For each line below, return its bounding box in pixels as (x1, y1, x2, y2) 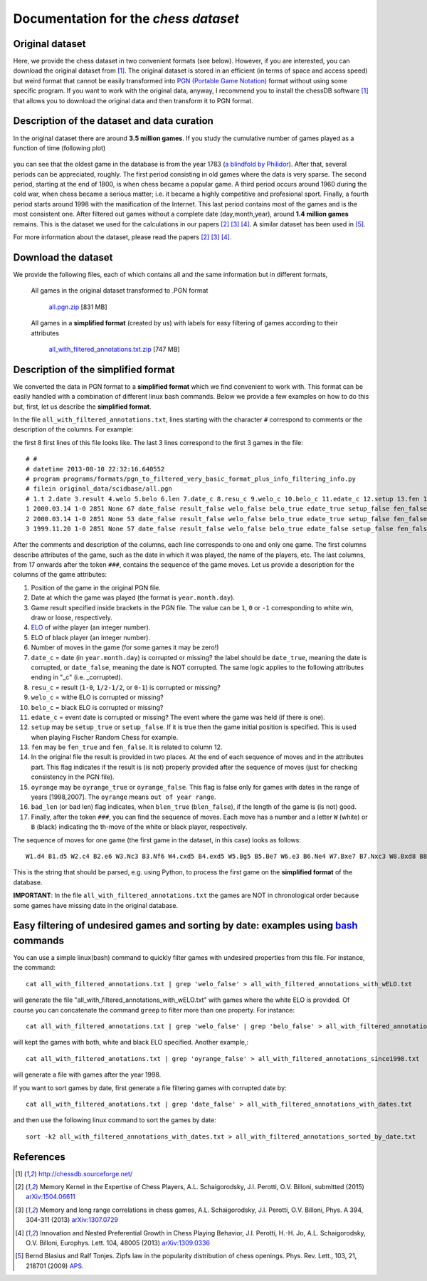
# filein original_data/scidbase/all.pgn (26, 485, 172, 493)
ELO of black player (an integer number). (31, 633, 151, 642)
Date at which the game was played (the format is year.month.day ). (31, 593, 235, 602)
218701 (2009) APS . (26, 1261, 85, 1270)
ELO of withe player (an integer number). (31, 623, 151, 632)
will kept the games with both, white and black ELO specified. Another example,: (13, 1038, 249, 1047)
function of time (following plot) (13, 143, 106, 152)
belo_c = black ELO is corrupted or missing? (31, 703, 164, 711)
